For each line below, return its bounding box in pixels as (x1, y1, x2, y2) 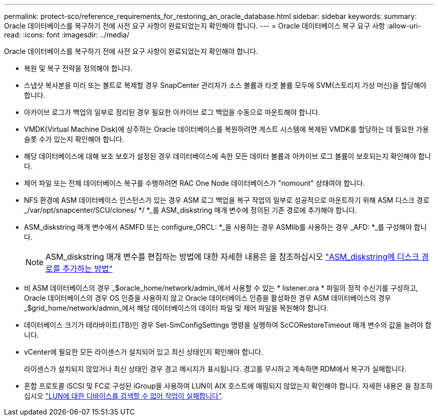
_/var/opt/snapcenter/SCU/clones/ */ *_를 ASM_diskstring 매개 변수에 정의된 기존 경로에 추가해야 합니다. (24, 206, 357, 214)
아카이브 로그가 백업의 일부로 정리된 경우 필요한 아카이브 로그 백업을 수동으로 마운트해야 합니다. (24, 108, 320, 116)
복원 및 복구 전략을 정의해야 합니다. (24, 64, 132, 72)
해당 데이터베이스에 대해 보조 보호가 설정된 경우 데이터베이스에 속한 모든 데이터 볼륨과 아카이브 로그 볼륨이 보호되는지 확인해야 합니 (24, 152, 431, 160)
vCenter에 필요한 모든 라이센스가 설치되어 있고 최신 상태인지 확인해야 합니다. (24, 348, 263, 356)
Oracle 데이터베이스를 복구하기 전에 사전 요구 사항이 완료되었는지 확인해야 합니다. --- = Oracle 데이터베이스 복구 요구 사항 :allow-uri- (4, 21, 421, 30)
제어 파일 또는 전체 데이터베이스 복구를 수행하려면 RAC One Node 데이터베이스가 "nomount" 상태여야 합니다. (24, 179, 365, 187)
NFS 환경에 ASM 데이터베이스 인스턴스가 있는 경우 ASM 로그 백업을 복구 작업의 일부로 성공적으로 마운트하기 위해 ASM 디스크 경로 (24, 196, 429, 204)
